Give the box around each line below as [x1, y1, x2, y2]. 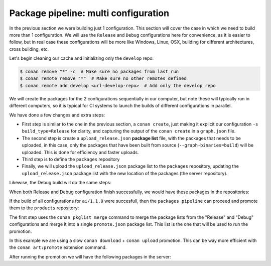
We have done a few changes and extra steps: [9, 112, 105, 118]
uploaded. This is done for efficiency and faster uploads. [22, 149, 139, 155]
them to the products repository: [9, 205, 79, 211]
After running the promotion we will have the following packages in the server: [9, 253, 171, 259]
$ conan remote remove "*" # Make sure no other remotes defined [20, 76, 187, 81]
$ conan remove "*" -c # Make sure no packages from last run [20, 69, 179, 75]
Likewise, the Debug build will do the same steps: [9, 180, 111, 186]
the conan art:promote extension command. [9, 244, 107, 250]
